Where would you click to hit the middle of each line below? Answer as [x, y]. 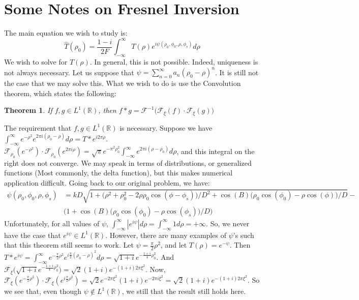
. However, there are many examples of [166, 235]
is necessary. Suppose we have [166, 127]
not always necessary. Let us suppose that [69, 72]
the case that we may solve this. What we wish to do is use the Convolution [123, 83]
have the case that [33, 235]
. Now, [156, 269]
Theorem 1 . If [28, 110]
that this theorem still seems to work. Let [69, 245]
